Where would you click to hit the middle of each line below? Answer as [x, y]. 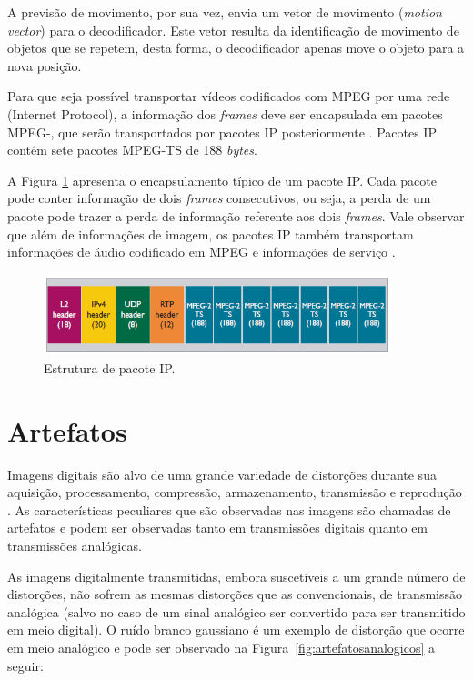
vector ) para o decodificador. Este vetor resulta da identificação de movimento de [233, 30]
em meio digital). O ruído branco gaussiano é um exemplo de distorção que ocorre [236, 630]
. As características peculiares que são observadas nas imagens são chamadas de [229, 509]
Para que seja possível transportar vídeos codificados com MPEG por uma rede [229, 96]
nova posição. [45, 65]
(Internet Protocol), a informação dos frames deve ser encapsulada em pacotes [225, 113]
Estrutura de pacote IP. [110, 367]
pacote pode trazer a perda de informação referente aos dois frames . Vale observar [236, 215]
